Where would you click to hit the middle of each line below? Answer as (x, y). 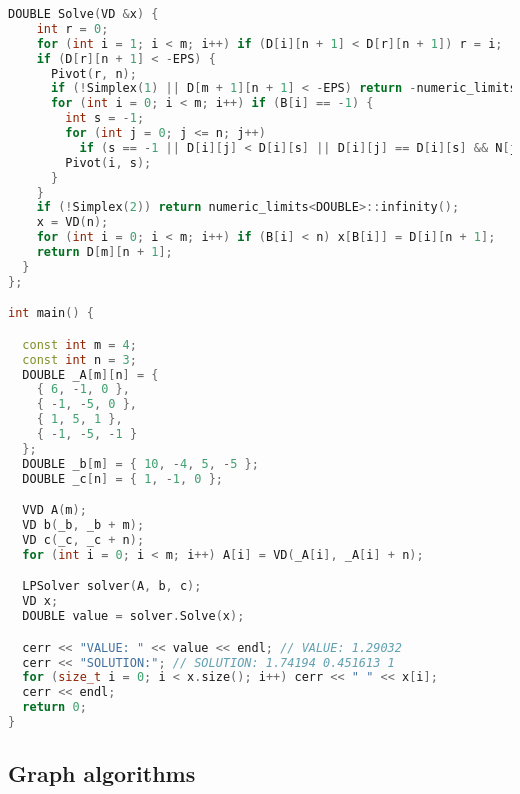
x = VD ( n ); (72, 222)
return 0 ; (54, 707)
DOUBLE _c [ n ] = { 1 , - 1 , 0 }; (122, 478)
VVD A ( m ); (54, 510)
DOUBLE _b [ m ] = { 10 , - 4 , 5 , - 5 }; (140, 463)
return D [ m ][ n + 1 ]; (104, 252)
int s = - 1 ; (105, 118)
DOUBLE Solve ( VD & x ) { (83, 14)
